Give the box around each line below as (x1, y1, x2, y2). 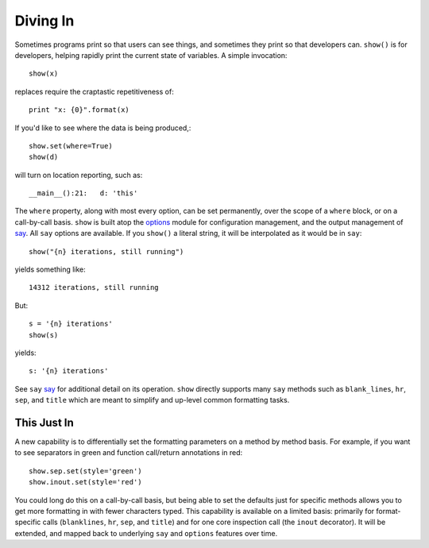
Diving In (14, 12, 75, 29)
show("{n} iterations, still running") (29, 247, 184, 256)
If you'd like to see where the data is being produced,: (14, 123, 191, 133)
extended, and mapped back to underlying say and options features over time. (14, 528, 278, 538)
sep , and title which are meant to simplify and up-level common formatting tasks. (14, 396, 290, 405)
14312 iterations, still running (29, 283, 159, 292)
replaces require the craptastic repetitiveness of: (14, 87, 174, 96)
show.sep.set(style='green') (29, 466, 142, 476)
